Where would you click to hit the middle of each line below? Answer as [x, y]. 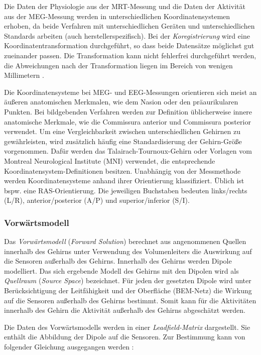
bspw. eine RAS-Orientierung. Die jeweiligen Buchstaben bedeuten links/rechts [126, 190]
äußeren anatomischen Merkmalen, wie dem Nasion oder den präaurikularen [121, 102]
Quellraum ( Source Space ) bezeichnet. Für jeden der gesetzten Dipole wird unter [128, 280]
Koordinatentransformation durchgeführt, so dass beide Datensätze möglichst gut [129, 45]
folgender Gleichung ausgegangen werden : [69, 347]
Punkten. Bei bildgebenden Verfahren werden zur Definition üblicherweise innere [128, 111]
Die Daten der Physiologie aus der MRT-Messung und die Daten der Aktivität [125, 6]
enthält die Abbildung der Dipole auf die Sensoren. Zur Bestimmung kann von [125, 337]
